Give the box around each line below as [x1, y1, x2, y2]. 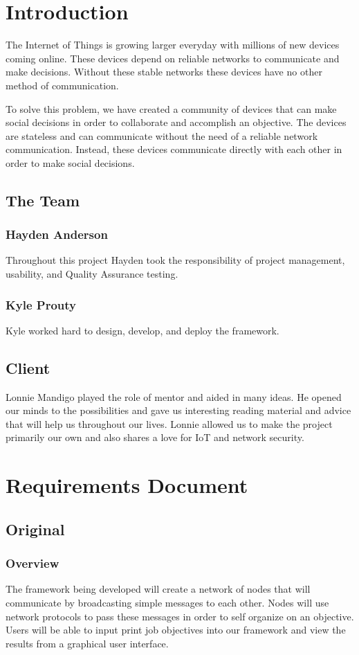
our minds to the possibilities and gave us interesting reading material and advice [6, 403, 351, 418]
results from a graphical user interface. [6, 636, 169, 650]
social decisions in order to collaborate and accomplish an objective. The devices [6, 115, 347, 129]
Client [6, 357, 50, 378]
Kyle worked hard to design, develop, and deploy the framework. [6, 323, 279, 337]
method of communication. [6, 78, 119, 92]
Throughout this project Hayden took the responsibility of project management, [6, 253, 345, 267]
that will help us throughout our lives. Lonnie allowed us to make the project [6, 416, 333, 431]
